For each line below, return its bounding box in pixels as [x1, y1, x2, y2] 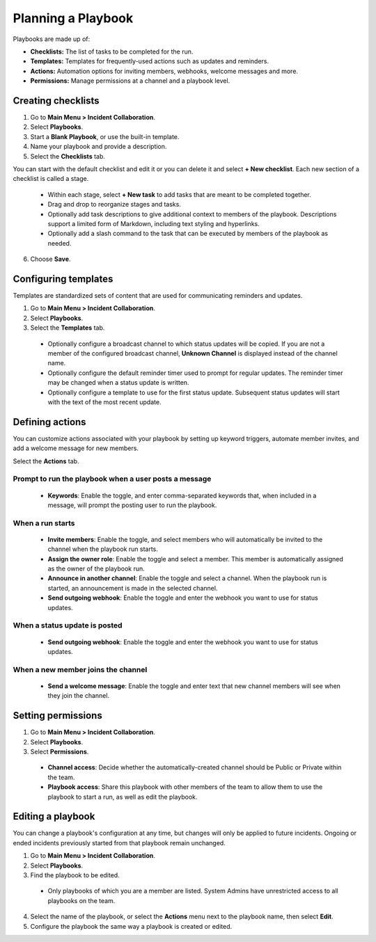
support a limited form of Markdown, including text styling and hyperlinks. [47, 219, 260, 227]
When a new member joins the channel [13, 664, 148, 674]
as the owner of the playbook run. [47, 564, 146, 573]
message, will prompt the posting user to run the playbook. [47, 501, 217, 509]
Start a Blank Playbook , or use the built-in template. [30, 132, 180, 141]
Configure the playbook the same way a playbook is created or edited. [30, 922, 233, 930]
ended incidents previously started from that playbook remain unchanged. [13, 838, 226, 847]
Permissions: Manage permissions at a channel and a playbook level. [30, 77, 230, 85]
